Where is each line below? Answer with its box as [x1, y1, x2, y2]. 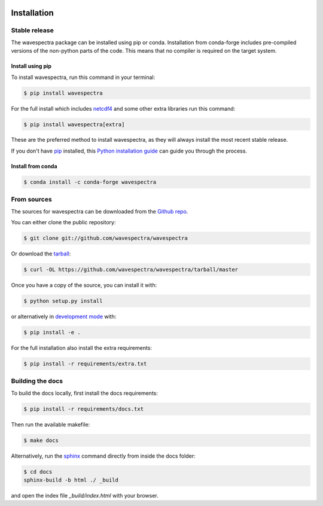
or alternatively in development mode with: [11, 313, 117, 320]
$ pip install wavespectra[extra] [23, 121, 125, 128]
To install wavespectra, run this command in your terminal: [11, 74, 156, 81]
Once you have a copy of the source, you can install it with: [11, 281, 157, 288]
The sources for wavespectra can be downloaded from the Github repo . [11, 208, 188, 215]
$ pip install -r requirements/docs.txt [23, 406, 144, 412]
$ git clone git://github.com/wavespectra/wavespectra [23, 234, 188, 242]
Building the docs [11, 377, 63, 385]
